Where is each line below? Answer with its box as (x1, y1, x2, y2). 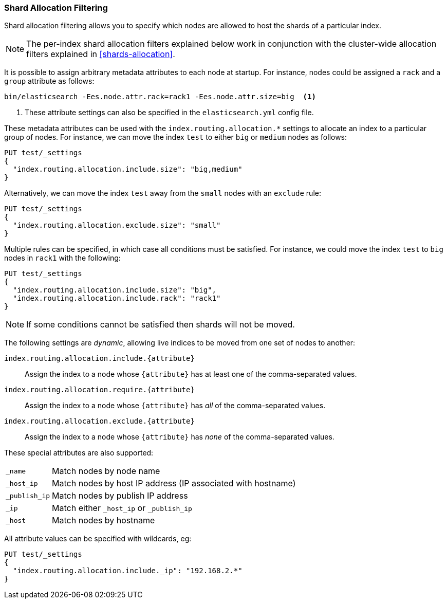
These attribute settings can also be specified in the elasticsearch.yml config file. (25, 108, 314, 117)
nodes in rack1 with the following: (4, 253, 121, 263)
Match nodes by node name (52, 466, 160, 477)
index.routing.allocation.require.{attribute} (4, 386, 195, 394)
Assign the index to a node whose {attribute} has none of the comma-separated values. (25, 432, 334, 442)
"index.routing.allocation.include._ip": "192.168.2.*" (12, 567, 243, 575)
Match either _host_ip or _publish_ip (52, 503, 192, 514)
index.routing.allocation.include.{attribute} (4, 354, 195, 363)
